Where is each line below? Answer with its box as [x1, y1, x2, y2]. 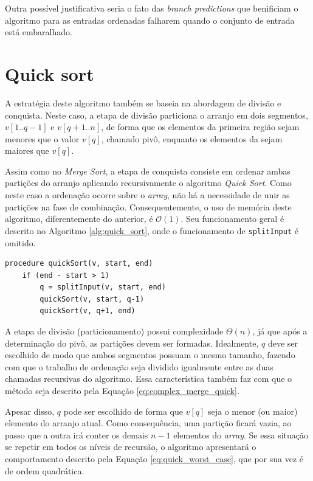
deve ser [267, 336, 298, 349]
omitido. [5, 236, 36, 249]
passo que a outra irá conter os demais [5, 428, 148, 441]
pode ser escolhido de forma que [63, 404, 183, 417]
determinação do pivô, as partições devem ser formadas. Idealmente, [5, 336, 259, 349]
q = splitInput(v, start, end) [40, 283, 166, 292]
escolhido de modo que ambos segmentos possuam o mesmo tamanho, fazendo [5, 348, 295, 361]
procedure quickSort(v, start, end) [5, 259, 153, 268]
